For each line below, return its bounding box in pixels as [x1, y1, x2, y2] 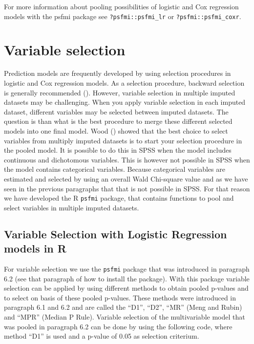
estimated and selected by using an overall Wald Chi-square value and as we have [4, 173, 248, 183]
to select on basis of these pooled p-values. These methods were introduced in [4, 292, 236, 302]
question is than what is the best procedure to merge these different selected [4, 116, 233, 126]
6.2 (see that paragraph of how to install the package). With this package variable [4, 273, 250, 283]
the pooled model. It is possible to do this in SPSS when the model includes [4, 145, 232, 155]
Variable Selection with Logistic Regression [4, 226, 227, 241]
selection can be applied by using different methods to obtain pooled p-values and [4, 283, 249, 293]
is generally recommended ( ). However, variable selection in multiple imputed [4, 87, 235, 97]
